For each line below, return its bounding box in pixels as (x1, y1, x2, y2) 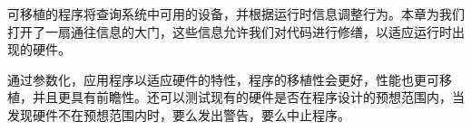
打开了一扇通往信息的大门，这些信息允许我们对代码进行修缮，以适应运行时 (7, 22, 452, 41)
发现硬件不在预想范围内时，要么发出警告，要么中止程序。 (7, 105, 350, 124)
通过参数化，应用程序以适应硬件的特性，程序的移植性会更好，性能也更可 (7, 70, 439, 88)
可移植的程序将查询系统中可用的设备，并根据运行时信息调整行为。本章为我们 (7, 5, 465, 23)
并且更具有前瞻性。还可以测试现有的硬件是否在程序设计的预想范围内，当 (32, 88, 465, 107)
